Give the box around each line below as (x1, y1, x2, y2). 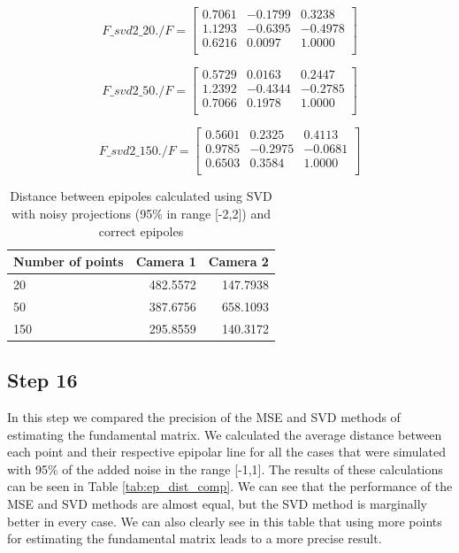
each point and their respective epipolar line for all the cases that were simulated (7, 442, 446, 461)
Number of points (13, 252, 124, 271)
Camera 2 (208, 252, 269, 271)
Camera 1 (135, 252, 196, 271)
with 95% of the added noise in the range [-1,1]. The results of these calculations (7, 459, 443, 478)
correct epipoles (98, 221, 184, 240)
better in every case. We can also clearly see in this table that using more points (7, 511, 442, 530)
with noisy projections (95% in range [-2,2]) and (11, 204, 271, 222)
